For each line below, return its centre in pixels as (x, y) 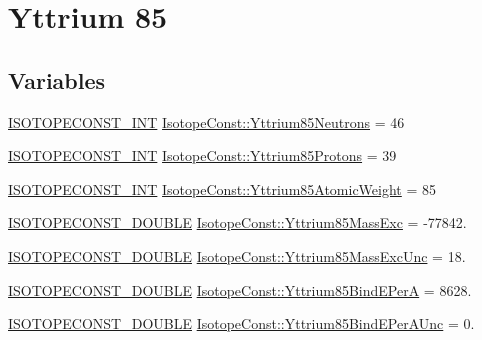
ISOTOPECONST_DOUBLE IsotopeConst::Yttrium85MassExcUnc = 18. (237, 255)
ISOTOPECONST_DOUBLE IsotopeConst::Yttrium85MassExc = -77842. (237, 222)
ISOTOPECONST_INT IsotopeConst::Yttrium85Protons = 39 (202, 155)
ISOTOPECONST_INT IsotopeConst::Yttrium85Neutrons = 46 (206, 121)
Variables (57, 79)
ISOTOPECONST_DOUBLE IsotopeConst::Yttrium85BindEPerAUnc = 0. (241, 323)
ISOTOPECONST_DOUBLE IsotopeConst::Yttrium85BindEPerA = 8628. (240, 289)
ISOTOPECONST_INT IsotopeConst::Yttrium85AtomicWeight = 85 (222, 188)
